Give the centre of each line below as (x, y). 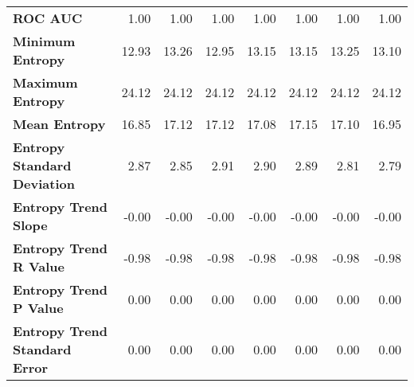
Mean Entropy (59, 124)
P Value (38, 308)
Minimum (44, 41)
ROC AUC (48, 18)
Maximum (45, 82)
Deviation (44, 184)
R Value (39, 266)
